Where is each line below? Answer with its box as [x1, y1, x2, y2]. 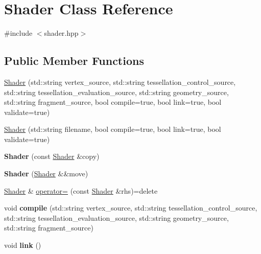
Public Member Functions [4, 53, 144, 68]
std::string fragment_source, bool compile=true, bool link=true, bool [4, 97, 222, 107]
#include [4, 28, 33, 38]
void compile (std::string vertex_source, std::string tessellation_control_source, [4, 202, 257, 213]
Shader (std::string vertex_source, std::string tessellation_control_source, [4, 76, 236, 87]
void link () [4, 240, 41, 250]
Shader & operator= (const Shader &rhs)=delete [4, 185, 158, 196]
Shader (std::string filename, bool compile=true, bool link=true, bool [4, 124, 221, 134]
